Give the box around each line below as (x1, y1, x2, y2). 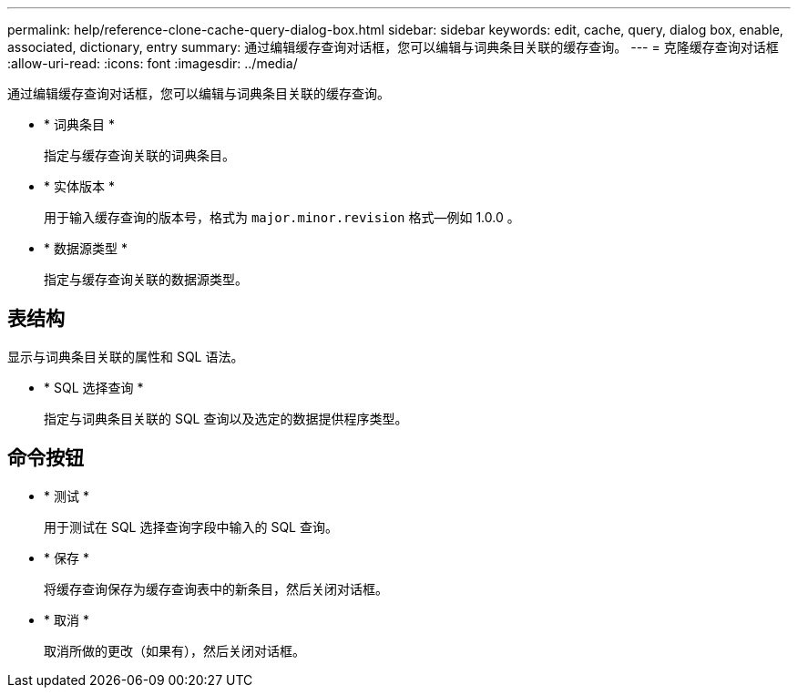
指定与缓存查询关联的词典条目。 (44, 148, 235, 163)
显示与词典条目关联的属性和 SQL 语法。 (7, 348, 244, 364)
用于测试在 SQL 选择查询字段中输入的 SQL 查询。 (44, 518, 338, 535)
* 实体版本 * (44, 179, 115, 194)
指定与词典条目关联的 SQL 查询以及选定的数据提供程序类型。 (44, 410, 408, 426)
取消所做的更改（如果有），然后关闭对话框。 (44, 642, 305, 659)
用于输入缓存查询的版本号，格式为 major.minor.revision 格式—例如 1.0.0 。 (44, 210, 520, 225)
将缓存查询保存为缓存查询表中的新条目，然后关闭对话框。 (44, 580, 388, 597)
